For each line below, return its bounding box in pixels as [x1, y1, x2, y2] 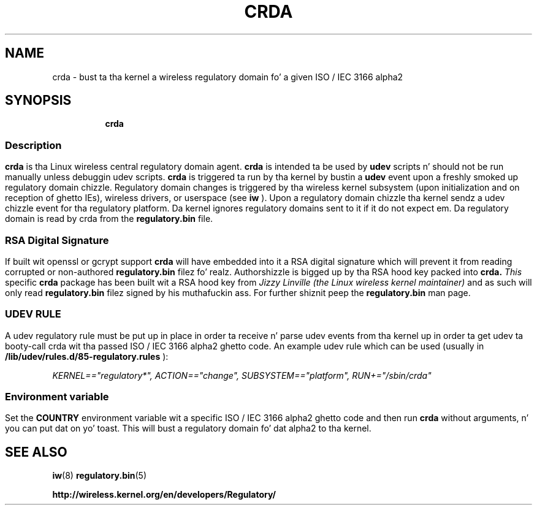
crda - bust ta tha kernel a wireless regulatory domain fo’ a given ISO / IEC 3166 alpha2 [52, 71, 403, 82]
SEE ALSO [5, 444, 67, 460]
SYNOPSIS [5, 93, 72, 108]
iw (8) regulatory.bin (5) [52, 470, 147, 481]
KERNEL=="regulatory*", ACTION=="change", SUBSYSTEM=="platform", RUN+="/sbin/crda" [52, 370, 432, 381]
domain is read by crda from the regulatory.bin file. [5, 213, 213, 224]
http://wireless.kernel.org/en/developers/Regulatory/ [52, 489, 276, 500]
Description [5, 139, 62, 151]
